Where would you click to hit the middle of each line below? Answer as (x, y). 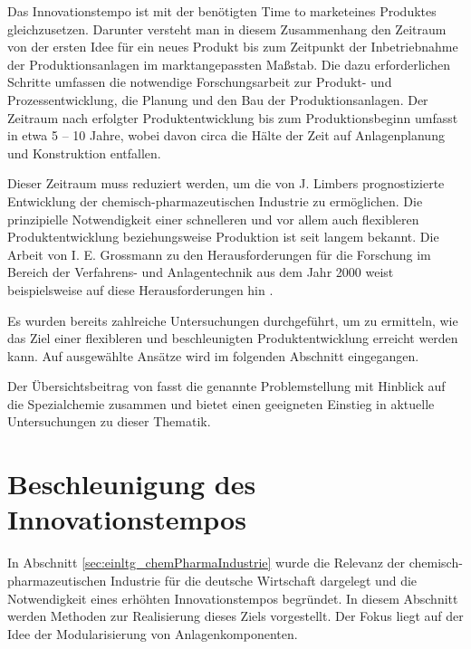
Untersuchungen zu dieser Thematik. (109, 421)
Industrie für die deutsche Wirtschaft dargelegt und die (264, 580)
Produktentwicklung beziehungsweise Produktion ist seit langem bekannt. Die (223, 237)
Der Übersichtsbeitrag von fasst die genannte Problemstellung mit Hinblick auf (226, 386)
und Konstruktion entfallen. (84, 153)
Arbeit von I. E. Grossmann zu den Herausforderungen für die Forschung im (219, 254)
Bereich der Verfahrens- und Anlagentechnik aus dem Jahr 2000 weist (201, 272)
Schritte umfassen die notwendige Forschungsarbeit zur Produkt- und (200, 82)
